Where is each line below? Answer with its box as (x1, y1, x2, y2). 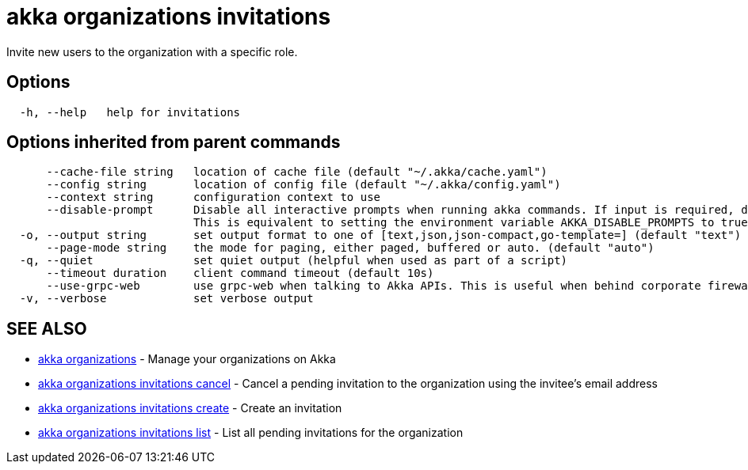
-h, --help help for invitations (19, 105, 241, 119)
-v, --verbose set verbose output (19, 292, 314, 305)
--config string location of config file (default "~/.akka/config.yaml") (46, 178, 561, 191)
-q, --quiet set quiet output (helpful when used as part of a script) (19, 254, 568, 267)
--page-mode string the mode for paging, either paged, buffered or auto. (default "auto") (46, 241, 654, 255)
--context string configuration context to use (46, 191, 381, 204)
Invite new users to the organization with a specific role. (6, 44, 298, 59)
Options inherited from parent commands (6, 132, 341, 153)
